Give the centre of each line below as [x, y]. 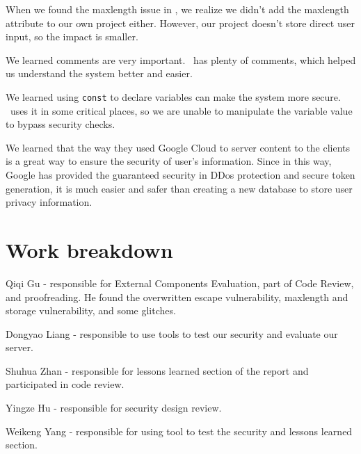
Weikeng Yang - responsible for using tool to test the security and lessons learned [179, 431]
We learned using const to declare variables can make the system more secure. [173, 96]
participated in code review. [65, 384]
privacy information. [49, 202]
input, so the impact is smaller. [72, 37]
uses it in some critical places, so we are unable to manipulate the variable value [181, 110]
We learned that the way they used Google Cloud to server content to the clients [178, 147]
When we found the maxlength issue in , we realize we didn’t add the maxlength [177, 9]
